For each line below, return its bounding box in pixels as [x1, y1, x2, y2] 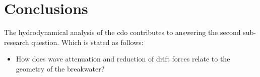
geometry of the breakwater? [16, 63, 105, 73]
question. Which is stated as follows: [31, 36, 144, 47]
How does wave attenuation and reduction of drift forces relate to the [16, 53, 230, 64]
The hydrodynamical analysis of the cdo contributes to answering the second [4, 27, 241, 37]
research [4, 36, 29, 47]
